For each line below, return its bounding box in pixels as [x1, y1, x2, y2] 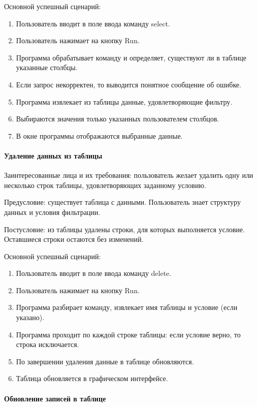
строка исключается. [16, 339, 79, 350]
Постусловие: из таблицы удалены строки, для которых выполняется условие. [4, 224, 245, 234]
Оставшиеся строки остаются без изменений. [4, 234, 144, 244]
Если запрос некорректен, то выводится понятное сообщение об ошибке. [16, 79, 241, 89]
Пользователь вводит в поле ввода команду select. [16, 18, 170, 28]
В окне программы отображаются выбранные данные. [16, 130, 183, 141]
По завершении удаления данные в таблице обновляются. [16, 356, 194, 366]
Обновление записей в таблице [4, 393, 106, 403]
